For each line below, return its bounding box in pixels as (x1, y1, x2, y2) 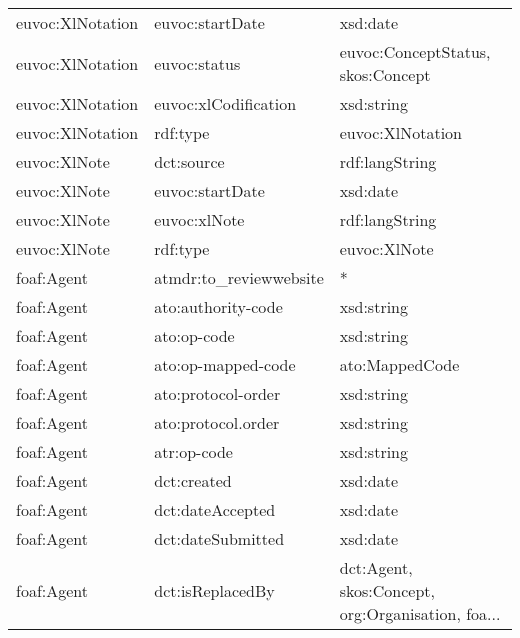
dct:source (154, 150, 225, 173)
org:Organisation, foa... (339, 602, 501, 625)
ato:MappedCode (339, 353, 460, 376)
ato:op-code (154, 324, 235, 347)
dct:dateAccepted (154, 498, 276, 521)
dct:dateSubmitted (154, 527, 285, 550)
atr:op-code (154, 440, 233, 463)
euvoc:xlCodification (154, 92, 297, 115)
